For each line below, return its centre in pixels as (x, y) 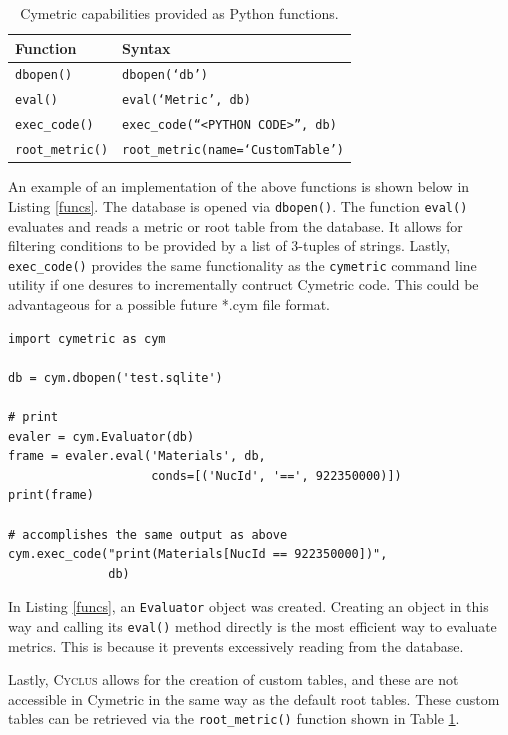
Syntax (146, 47)
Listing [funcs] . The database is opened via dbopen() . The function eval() (238, 205)
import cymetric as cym (87, 338)
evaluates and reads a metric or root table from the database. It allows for (235, 225)
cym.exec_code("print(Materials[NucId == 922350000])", (198, 554)
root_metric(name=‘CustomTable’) (233, 150)
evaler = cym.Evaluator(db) (101, 436)
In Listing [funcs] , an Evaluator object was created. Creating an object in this (248, 606)
